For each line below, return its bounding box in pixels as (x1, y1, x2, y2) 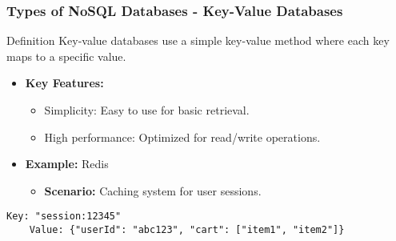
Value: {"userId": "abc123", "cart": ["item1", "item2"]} (29, 224, 345, 236)
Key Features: (25, 74, 104, 91)
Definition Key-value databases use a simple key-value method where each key (6, 32, 390, 49)
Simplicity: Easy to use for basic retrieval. (44, 102, 250, 118)
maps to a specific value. (6, 47, 126, 64)
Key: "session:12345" (6, 211, 122, 223)
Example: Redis (25, 155, 109, 172)
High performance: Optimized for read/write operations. (44, 128, 321, 145)
